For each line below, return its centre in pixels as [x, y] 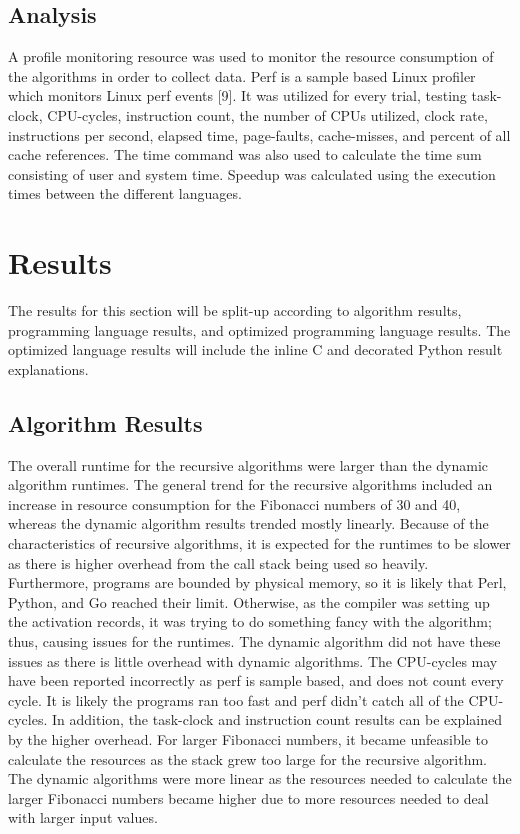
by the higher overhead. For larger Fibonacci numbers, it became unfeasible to [248, 738]
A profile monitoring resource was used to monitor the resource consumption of [251, 56]
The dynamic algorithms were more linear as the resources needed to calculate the [260, 778]
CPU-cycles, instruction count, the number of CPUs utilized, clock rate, [267, 114]
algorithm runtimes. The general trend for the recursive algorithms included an [250, 484]
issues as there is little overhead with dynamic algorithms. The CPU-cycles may [253, 660]
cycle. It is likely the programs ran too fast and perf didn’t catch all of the [236, 699]
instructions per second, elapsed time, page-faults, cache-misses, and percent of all [259, 134]
